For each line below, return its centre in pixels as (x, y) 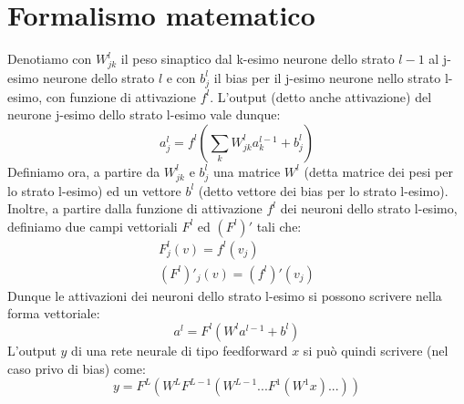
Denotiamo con (50, 59)
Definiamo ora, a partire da (84, 171)
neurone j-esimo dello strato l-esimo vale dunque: (144, 114)
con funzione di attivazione (121, 96)
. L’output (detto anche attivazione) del (321, 96)
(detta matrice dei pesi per (378, 171)
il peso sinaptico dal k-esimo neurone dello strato (258, 59)
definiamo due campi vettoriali (93, 226)
